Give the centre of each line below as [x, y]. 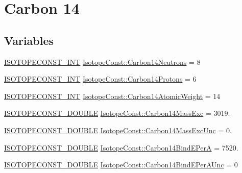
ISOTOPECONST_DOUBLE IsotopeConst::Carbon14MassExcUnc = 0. [118, 130]
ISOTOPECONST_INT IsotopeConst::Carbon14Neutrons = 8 [102, 61]
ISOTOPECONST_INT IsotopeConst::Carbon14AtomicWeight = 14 [112, 96]
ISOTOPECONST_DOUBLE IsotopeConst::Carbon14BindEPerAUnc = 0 [121, 165]
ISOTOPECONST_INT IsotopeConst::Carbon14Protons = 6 [100, 79]
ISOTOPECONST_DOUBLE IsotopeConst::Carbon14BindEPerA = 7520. [121, 147]
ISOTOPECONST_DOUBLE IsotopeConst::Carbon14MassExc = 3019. [117, 113]
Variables [29, 40]
